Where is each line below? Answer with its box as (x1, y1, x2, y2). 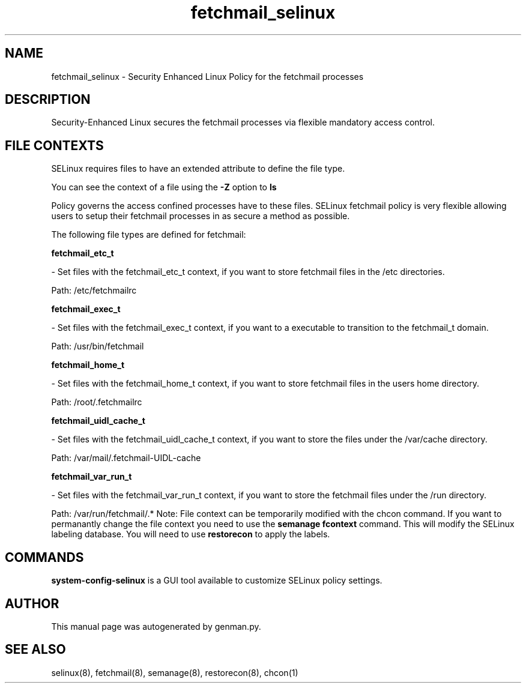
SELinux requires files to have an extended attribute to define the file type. (51, 163, 345, 174)
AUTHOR (5, 596, 59, 611)
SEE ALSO (5, 642, 66, 657)
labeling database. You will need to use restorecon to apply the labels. (51, 529, 330, 540)
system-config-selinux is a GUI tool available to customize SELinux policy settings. (51, 575, 382, 586)
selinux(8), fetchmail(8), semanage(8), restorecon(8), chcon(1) (51, 667, 298, 678)
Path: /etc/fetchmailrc (51, 285, 137, 296)
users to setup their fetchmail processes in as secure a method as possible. (51, 211, 350, 222)
